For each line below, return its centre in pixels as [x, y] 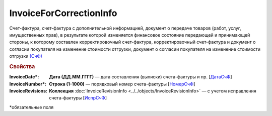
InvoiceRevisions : [28, 91]
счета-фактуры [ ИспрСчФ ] [78, 98]
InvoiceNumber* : [28, 84]
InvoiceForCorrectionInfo [63, 13]
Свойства [22, 66]
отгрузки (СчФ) [26, 56]
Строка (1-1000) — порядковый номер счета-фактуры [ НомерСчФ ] [122, 84]
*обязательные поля [31, 107]
